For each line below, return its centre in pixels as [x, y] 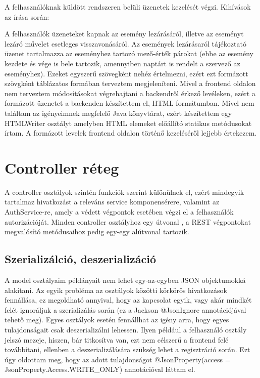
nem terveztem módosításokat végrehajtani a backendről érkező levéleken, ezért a [130, 93]
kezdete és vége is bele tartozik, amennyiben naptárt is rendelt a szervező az [122, 63]
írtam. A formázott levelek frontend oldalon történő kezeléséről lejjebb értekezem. [131, 133]
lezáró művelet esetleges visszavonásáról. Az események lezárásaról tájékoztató [125, 43]
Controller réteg [62, 167]
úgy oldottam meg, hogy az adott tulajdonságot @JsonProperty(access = [118, 359]
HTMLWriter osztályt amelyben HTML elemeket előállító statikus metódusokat [128, 123]
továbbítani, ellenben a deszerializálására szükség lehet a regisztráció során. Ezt [127, 349]
